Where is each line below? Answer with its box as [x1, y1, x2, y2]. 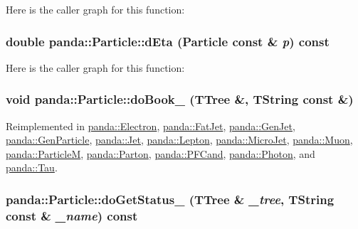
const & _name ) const [6, 206, 138, 224]
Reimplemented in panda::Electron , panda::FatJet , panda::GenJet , [6, 118, 295, 133]
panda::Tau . [6, 160, 58, 175]
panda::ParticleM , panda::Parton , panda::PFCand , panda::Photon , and [6, 146, 315, 161]
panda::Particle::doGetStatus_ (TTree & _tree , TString [6, 190, 335, 208]
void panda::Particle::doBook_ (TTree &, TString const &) [6, 90, 354, 108]
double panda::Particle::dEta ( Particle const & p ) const [6, 32, 330, 50]
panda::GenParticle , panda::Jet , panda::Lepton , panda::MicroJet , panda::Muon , [6, 132, 353, 147]
